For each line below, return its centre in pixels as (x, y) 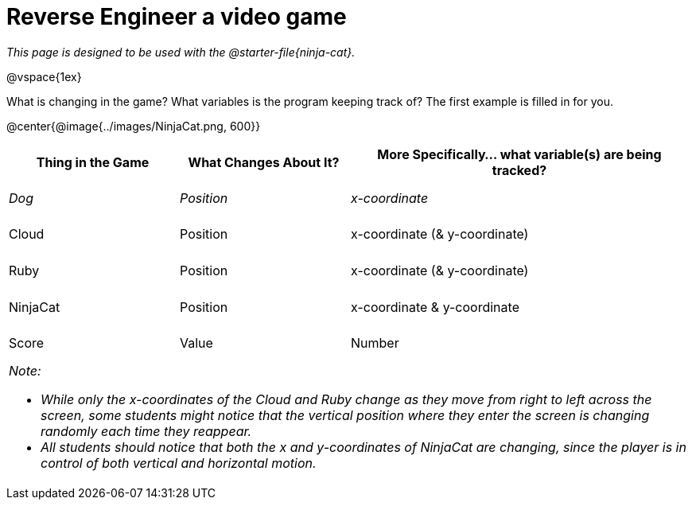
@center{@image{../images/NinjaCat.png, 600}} (134, 126)
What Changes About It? (264, 162)
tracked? (519, 170)
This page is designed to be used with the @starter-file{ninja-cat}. (181, 52)
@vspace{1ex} (44, 76)
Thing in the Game (93, 162)
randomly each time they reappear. (146, 432)
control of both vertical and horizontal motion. (179, 463)
